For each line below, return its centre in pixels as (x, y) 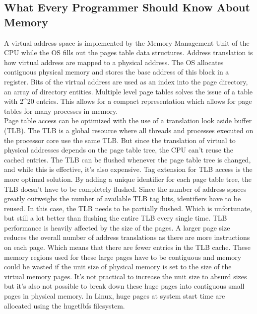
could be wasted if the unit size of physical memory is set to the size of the (118, 267)
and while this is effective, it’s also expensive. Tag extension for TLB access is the (128, 169)
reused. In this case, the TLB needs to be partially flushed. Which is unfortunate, (128, 208)
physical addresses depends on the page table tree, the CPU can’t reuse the (119, 150)
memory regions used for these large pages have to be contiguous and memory (123, 257)
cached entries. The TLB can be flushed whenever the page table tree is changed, (128, 159)
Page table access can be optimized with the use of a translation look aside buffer (128, 120)
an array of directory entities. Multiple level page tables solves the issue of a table (128, 91)
